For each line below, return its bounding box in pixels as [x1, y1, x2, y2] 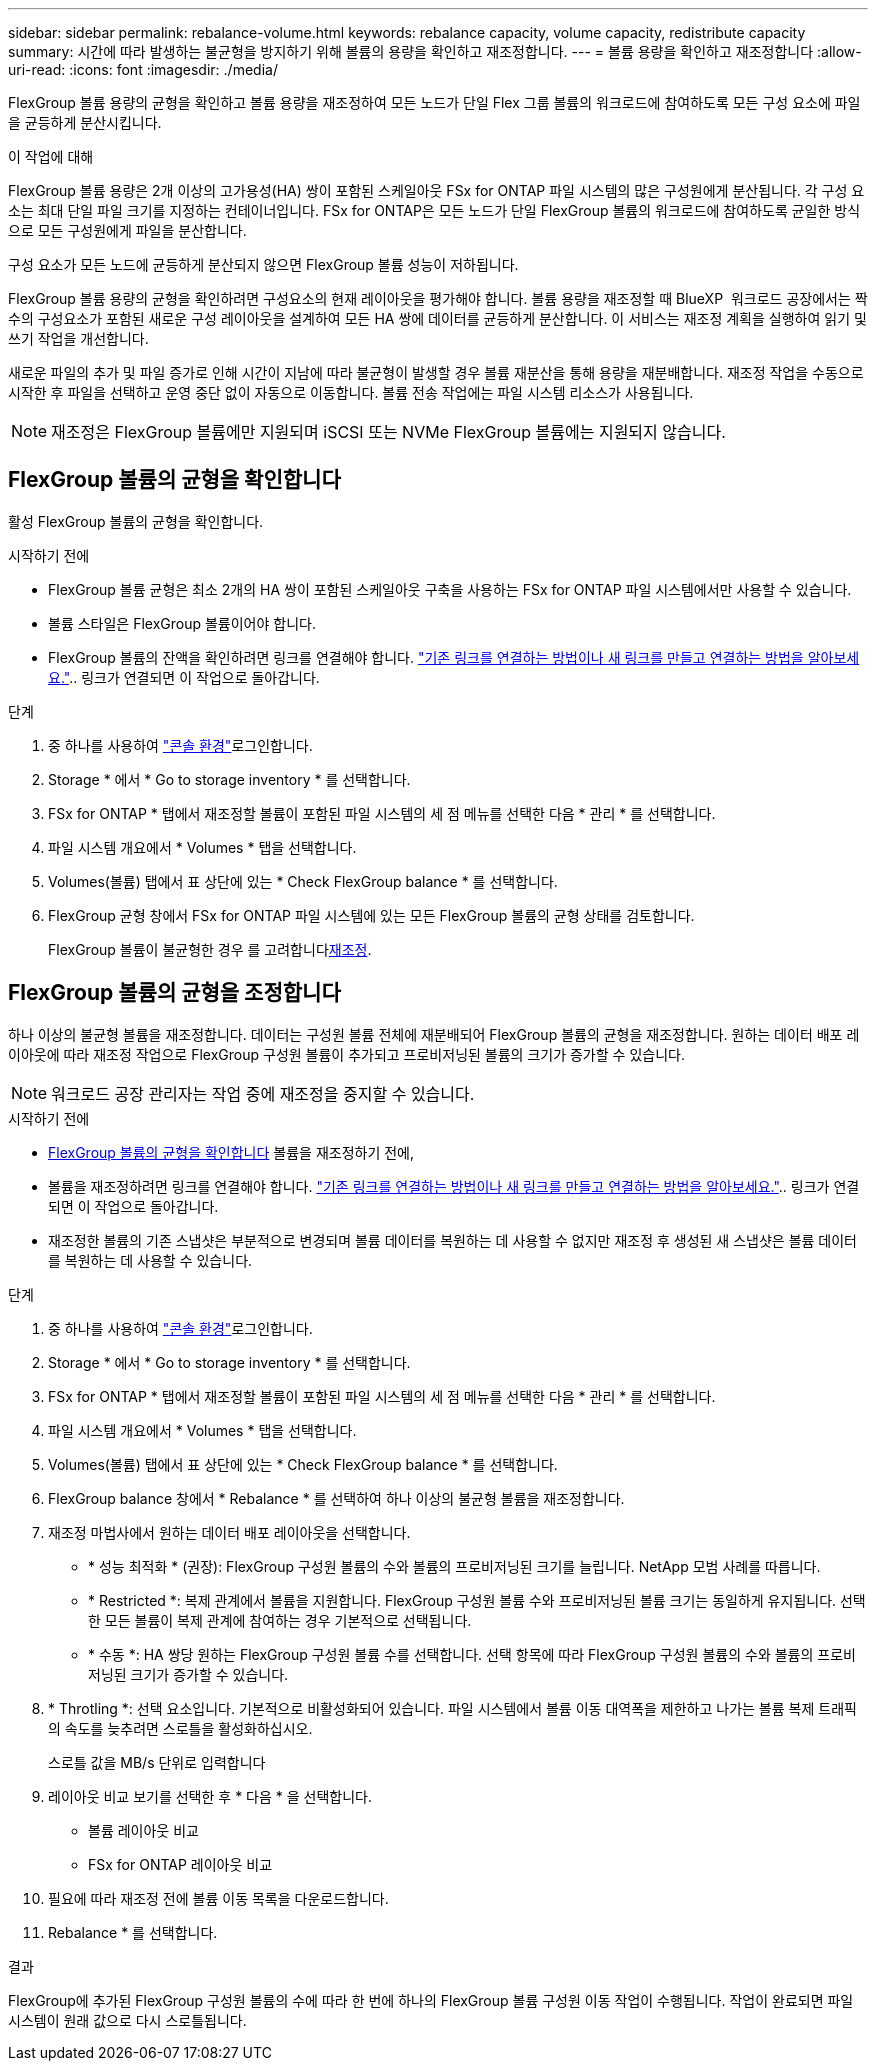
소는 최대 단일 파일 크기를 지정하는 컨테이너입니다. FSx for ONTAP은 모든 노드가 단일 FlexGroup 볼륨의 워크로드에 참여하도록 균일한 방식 [8, 202, 861, 219]
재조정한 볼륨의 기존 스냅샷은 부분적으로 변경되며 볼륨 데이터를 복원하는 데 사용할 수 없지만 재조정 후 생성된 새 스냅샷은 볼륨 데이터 [48, 1231, 857, 1249]
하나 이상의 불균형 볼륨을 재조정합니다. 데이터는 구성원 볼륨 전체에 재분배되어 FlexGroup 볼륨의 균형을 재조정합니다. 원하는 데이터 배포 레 [8, 1025, 860, 1043]
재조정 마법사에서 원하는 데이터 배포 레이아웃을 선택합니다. [48, 1523, 411, 1541]
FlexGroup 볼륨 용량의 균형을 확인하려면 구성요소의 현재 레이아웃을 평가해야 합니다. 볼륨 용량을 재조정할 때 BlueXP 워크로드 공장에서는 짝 [8, 290, 868, 307]
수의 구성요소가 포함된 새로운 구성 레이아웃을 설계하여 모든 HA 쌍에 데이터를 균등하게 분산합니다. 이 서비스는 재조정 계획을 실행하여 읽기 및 [8, 310, 867, 327]
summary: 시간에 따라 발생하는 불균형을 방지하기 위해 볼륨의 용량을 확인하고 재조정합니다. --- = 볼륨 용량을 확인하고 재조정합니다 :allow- [8, 43, 862, 60]
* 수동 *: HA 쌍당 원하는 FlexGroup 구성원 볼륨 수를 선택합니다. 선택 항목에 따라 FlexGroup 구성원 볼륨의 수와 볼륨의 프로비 [88, 1645, 856, 1663]
